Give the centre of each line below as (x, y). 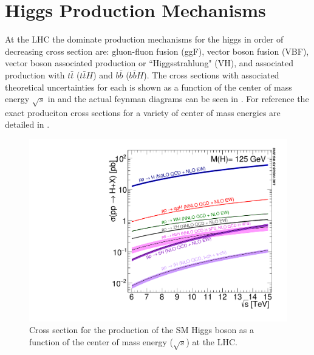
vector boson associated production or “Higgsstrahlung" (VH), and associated (149, 63)
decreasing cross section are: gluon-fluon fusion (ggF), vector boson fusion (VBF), (157, 51)
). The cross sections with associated (211, 74)
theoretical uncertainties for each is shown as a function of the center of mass (148, 87)
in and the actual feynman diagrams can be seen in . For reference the (178, 99)
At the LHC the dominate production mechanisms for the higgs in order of (144, 39)
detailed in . (27, 124)
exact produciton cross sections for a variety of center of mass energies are (143, 112)
